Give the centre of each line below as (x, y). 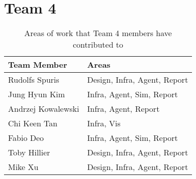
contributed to (98, 45)
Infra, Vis (104, 123)
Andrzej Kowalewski (44, 109)
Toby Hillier (29, 152)
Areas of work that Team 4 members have (98, 33)
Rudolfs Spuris (34, 80)
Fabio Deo (26, 138)
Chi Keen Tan (33, 123)
